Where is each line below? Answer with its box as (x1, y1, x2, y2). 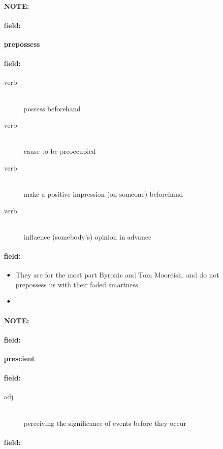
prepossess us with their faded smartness (15, 279, 138, 289)
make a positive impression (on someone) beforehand (24, 189, 183, 199)
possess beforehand (24, 103, 81, 113)
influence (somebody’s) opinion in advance (24, 231, 152, 242)
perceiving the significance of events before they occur (24, 417, 187, 428)
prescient (4, 353, 35, 364)
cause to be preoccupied (24, 146, 96, 156)
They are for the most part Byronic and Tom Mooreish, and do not (15, 270, 219, 280)
